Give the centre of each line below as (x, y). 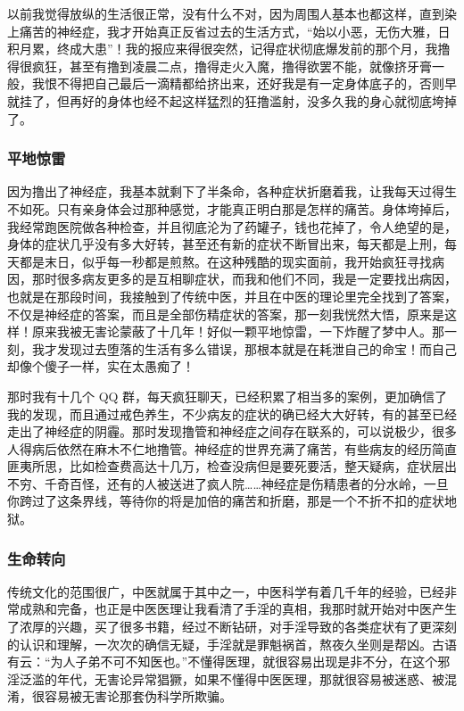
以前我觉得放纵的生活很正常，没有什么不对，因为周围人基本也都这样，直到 (226, 13)
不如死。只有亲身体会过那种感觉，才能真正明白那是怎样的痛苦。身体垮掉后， (232, 208)
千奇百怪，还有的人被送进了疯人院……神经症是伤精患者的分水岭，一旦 (246, 483)
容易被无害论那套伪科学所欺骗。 (138, 696)
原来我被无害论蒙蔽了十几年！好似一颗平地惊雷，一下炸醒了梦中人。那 (238, 331)
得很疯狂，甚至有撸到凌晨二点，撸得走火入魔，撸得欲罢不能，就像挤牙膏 (220, 66)
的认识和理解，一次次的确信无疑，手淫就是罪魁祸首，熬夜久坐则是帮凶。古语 (232, 644)
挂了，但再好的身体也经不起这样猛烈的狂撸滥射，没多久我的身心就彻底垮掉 (238, 100)
